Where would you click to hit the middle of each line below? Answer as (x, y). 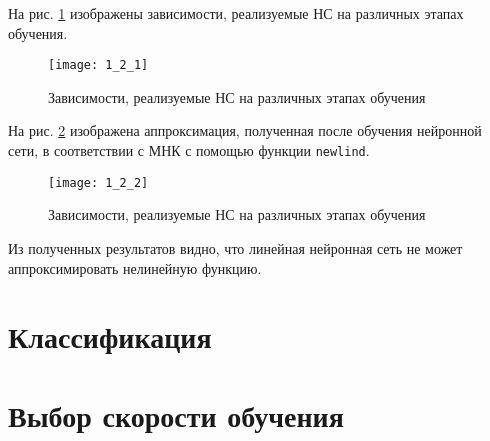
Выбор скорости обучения (176, 414)
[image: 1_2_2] (98, 182)
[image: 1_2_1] (98, 65)
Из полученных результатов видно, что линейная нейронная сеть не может (235, 247)
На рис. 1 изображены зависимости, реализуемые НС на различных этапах (236, 13)
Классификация (110, 336)
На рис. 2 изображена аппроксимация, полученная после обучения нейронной (245, 130)
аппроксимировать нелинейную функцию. (135, 267)
